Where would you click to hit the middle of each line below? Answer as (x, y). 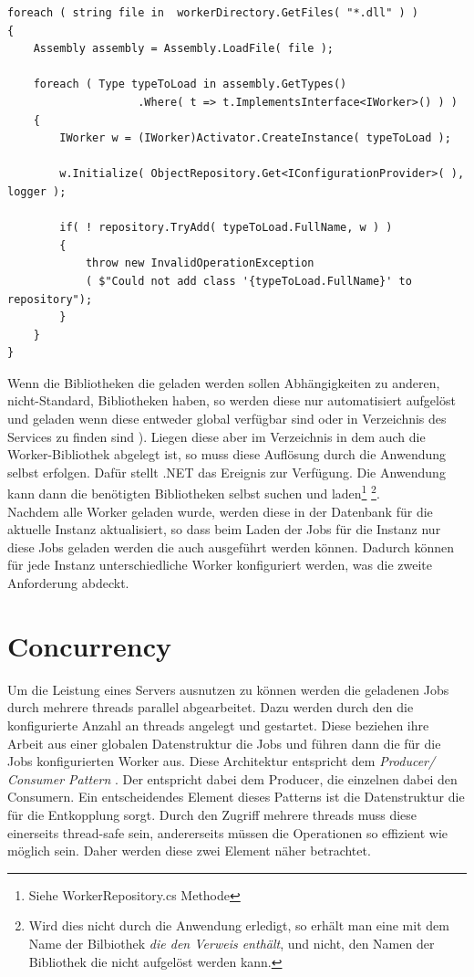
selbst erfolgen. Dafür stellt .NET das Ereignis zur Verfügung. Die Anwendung (227, 472)
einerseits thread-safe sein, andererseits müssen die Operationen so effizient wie (228, 832)
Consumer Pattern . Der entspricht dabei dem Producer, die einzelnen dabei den (232, 778)
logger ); (37, 191)
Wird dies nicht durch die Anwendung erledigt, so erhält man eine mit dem (239, 925)
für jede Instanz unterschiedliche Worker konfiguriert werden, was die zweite (220, 565)
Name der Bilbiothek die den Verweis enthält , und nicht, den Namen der (232, 943)
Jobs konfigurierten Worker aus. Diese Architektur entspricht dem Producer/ (222, 761)
